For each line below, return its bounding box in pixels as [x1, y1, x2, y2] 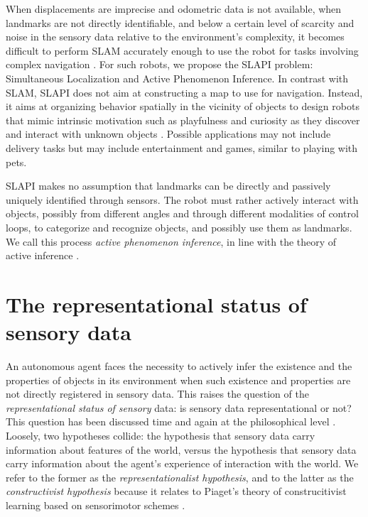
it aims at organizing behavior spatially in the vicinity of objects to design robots [6, 99, 359, 114]
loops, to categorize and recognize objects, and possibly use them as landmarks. [6, 219, 352, 234]
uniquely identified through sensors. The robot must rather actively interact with [6, 192, 359, 207]
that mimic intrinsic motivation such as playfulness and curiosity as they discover [6, 112, 360, 127]
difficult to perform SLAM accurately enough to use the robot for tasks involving [6, 43, 359, 58]
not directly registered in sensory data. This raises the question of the [6, 386, 309, 401]
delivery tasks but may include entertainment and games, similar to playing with [6, 140, 358, 155]
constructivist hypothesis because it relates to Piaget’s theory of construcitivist [6, 484, 347, 499]
